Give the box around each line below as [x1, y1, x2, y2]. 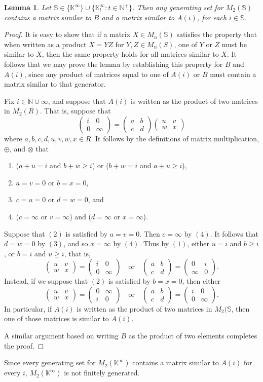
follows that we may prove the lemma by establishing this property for [4, 58, 223, 69]
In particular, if [4, 303, 52, 314]
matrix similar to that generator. [4, 79, 106, 89]
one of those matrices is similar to [4, 313, 109, 324]
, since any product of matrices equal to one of [24, 68, 169, 79]
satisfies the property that [176, 29, 257, 40]
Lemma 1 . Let [4, 2, 51, 12]
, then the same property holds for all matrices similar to [42, 49, 219, 59]
